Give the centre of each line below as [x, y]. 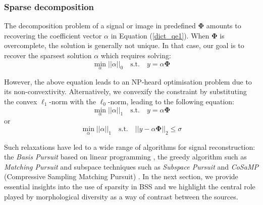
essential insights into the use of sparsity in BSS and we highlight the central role [130, 186]
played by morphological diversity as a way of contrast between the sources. [121, 196]
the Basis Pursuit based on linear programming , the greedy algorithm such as [125, 157]
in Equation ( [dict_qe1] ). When [160, 35]
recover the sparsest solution [48, 55]
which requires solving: [136, 55]
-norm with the [72, 101]
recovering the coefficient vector [53, 35]
